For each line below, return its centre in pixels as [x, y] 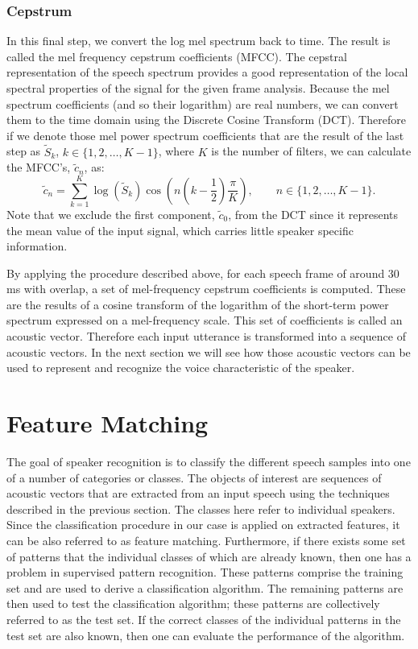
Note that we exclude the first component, [111, 214]
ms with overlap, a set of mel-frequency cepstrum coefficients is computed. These [206, 289]
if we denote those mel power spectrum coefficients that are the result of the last [205, 135]
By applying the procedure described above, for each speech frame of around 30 [203, 273]
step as [24, 151]
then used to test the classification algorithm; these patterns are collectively [193, 604]
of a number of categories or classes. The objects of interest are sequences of [194, 477]
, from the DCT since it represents [313, 214]
